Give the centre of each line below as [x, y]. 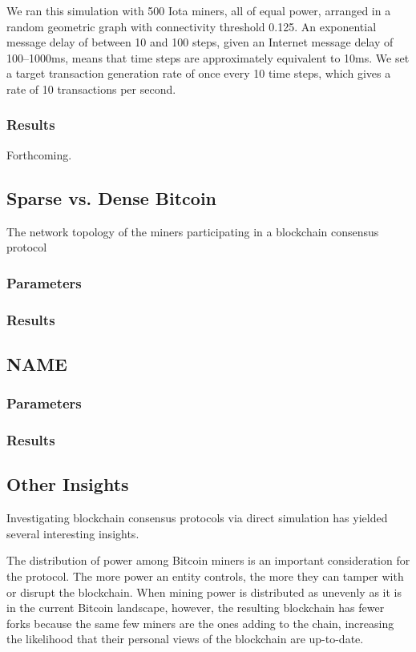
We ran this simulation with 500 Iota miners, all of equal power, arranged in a [199, 10]
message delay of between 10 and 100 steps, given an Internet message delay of [200, 42]
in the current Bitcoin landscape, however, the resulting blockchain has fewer [196, 608]
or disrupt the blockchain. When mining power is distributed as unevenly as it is [204, 592]
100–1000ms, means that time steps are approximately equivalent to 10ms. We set [208, 57]
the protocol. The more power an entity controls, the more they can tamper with [205, 576]
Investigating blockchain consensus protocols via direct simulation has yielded [197, 518]
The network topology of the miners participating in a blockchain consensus [193, 231]
